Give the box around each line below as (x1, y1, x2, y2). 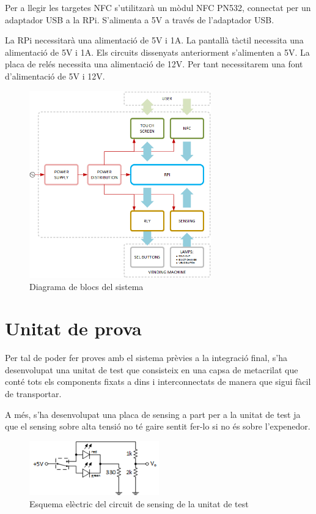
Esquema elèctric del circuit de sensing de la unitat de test (29, 497, 249, 510)
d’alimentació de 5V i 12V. (5, 69, 105, 82)
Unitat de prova (5, 316, 142, 341)
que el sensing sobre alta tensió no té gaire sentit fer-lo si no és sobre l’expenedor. (5, 420, 310, 433)
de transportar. (5, 387, 62, 400)
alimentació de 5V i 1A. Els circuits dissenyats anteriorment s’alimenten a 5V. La (5, 45, 310, 58)
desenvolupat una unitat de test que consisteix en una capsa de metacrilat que (5, 363, 298, 376)
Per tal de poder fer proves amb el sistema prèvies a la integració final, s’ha (5, 351, 287, 364)
